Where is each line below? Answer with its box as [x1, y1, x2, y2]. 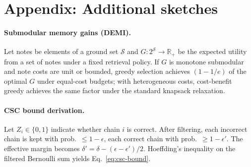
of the [229, 66, 247, 76]
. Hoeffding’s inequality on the [143, 143, 236, 153]
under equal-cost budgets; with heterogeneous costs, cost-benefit [37, 75, 232, 86]
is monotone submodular [169, 56, 244, 66]
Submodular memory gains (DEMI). [4, 27, 131, 37]
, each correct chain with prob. [104, 133, 197, 144]
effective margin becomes [4, 143, 80, 153]
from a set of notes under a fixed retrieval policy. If [4, 56, 159, 66]
